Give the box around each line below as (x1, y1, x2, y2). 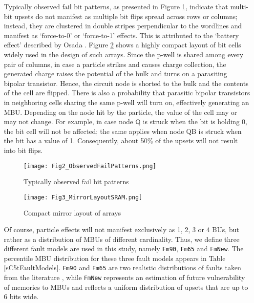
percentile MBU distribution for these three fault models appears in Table (4, 253, 226, 263)
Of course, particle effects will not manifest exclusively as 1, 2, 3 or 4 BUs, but (4, 224, 239, 234)
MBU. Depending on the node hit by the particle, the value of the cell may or (4, 107, 237, 117)
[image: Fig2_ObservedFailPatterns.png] (23, 162, 157, 170)
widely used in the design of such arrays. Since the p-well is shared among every (4, 49, 244, 59)
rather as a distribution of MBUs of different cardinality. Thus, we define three (4, 234, 240, 244)
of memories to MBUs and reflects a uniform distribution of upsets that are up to (4, 281, 248, 292)
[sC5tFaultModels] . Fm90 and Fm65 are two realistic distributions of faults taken (4, 262, 241, 273)
